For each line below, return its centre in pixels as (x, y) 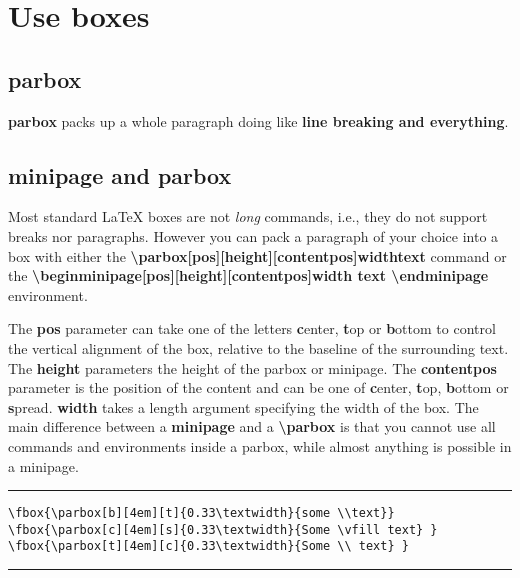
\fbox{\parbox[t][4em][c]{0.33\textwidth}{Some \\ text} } (208, 546)
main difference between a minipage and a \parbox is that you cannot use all (252, 426)
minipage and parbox (120, 174)
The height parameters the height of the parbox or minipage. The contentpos (252, 367)
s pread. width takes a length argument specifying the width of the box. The (243, 406)
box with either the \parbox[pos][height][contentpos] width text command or (257, 255)
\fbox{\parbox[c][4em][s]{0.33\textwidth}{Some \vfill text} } (223, 529)
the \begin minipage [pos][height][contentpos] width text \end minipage (248, 275)
